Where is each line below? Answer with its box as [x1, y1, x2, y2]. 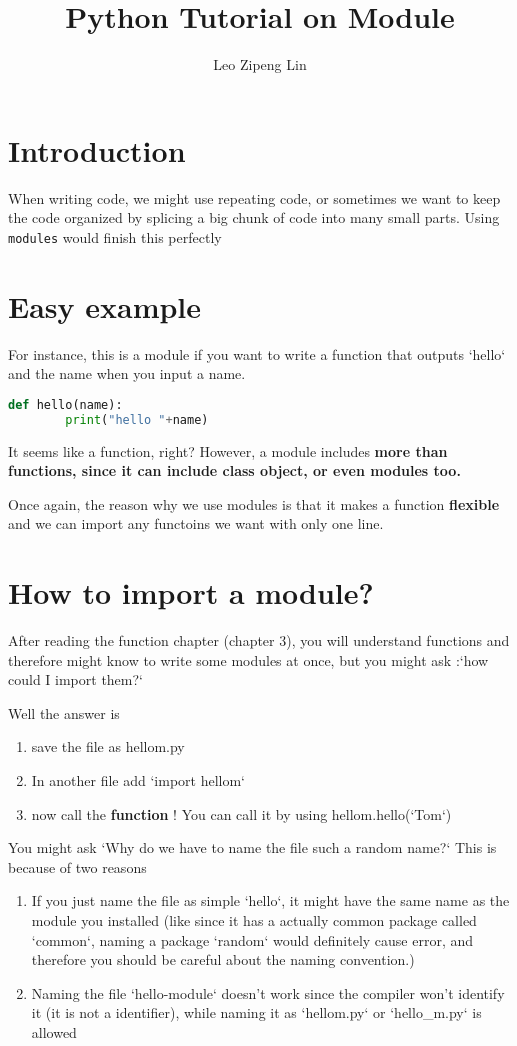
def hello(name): [8, 397, 123, 412]
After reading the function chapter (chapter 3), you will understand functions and [8, 630, 510, 651]
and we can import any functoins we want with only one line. [8, 513, 384, 534]
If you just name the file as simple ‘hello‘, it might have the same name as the [31, 890, 510, 911]
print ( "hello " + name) [65, 412, 209, 427]
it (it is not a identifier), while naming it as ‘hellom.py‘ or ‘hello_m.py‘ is [31, 1002, 482, 1023]
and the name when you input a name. [8, 363, 246, 384]
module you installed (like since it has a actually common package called [31, 910, 477, 930]
